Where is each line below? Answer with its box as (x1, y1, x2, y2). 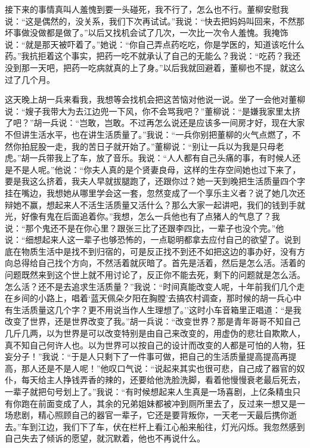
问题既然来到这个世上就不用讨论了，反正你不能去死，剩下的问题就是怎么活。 (5, 268, 305, 281)
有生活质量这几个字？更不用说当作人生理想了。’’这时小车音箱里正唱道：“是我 (5, 303, 302, 316)
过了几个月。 (5, 73, 55, 85)
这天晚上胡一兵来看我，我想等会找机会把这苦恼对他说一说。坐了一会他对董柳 (5, 93, 305, 106)
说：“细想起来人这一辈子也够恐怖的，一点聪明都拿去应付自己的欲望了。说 (5, 233, 293, 246)
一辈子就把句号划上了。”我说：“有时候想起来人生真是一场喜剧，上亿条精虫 (5, 385, 293, 397)
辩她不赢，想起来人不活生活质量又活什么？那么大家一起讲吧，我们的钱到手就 (5, 198, 305, 211)
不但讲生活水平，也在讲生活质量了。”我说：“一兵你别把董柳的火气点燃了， (5, 128, 293, 140)
